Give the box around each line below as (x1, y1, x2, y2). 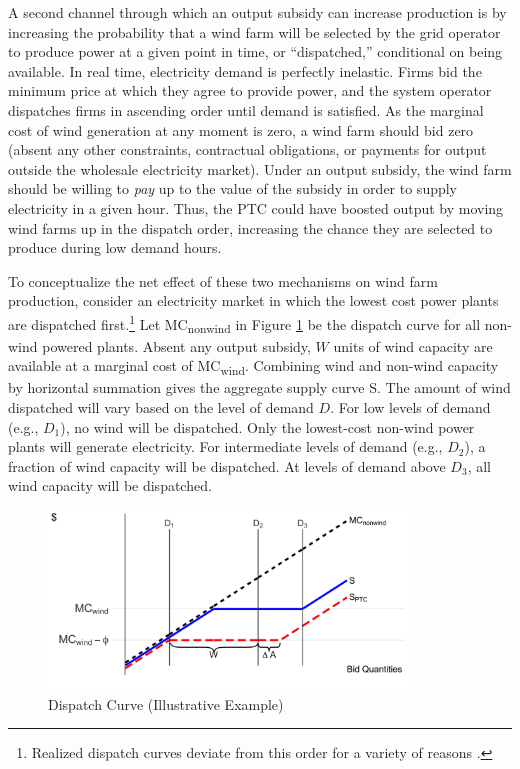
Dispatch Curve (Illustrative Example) (48, 693, 284, 714)
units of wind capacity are (333, 335, 493, 356)
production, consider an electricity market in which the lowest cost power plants (8, 290, 499, 311)
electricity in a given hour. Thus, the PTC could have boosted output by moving (8, 197, 504, 218)
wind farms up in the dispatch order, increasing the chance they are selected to (8, 217, 493, 238)
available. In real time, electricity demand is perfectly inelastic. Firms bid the (8, 60, 482, 81)
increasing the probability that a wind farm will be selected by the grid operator (8, 21, 501, 42)
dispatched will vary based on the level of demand (8, 397, 314, 417)
